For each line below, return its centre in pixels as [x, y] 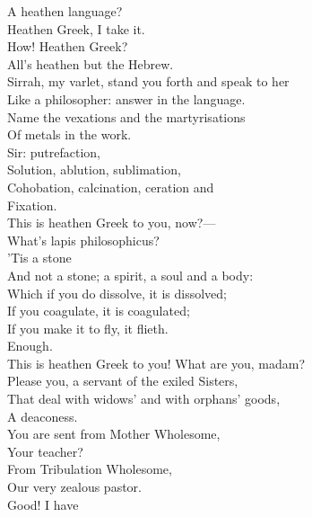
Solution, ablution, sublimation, [94, 169]
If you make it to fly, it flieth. [88, 328]
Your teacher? [45, 451]
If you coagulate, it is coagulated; [99, 311]
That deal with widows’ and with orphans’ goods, [144, 399]
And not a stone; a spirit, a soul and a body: [130, 275]
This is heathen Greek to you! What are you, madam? [156, 363]
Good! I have [43, 504]
